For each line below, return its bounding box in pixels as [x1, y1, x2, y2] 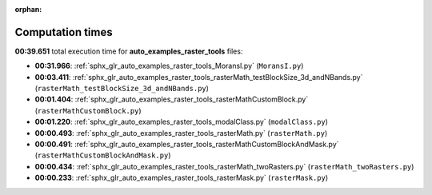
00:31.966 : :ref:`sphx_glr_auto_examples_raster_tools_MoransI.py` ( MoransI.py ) [34, 61, 304, 71]
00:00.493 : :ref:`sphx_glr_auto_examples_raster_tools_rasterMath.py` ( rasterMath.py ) [34, 128, 328, 137]
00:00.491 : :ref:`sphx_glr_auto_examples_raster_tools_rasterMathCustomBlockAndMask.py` [34, 140, 339, 149]
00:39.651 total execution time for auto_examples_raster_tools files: [14, 46, 243, 56]
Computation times [14, 25, 113, 39]
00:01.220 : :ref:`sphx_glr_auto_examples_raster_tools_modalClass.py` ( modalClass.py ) [34, 117, 328, 127]
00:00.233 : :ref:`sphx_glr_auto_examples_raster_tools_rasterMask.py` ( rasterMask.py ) [34, 173, 329, 183]
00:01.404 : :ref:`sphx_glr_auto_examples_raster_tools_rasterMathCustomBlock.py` [34, 94, 309, 104]
